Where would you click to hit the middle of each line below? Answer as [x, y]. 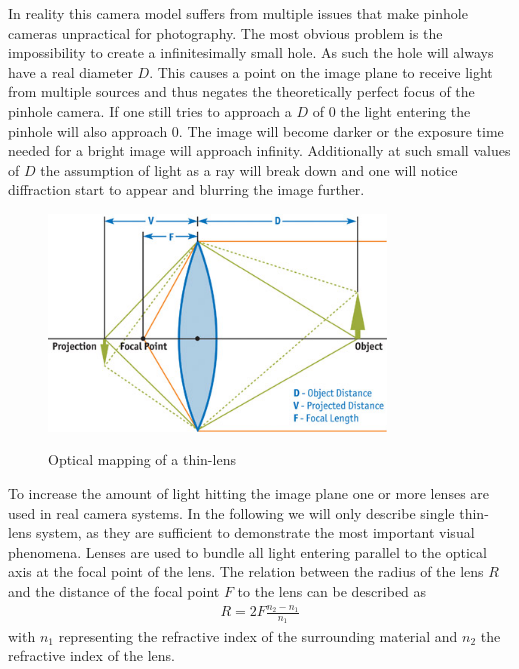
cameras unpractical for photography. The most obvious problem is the [225, 32]
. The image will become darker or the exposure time [341, 130]
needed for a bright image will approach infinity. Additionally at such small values [259, 150]
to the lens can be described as [332, 590]
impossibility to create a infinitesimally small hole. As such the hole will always [251, 52]
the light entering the [405, 110]
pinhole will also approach [88, 130]
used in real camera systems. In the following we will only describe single [231, 512]
